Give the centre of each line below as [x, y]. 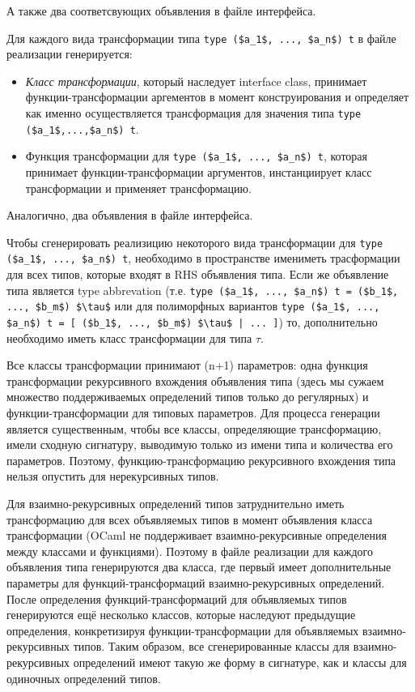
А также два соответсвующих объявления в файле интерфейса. [161, 11]
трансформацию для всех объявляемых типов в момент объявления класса [190, 519]
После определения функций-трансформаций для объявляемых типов [177, 598]
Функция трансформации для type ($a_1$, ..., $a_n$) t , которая [197, 156]
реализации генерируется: [70, 54]
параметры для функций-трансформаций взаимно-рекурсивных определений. [196, 582]
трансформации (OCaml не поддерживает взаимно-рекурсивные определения [197, 535]
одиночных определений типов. [84, 678]
